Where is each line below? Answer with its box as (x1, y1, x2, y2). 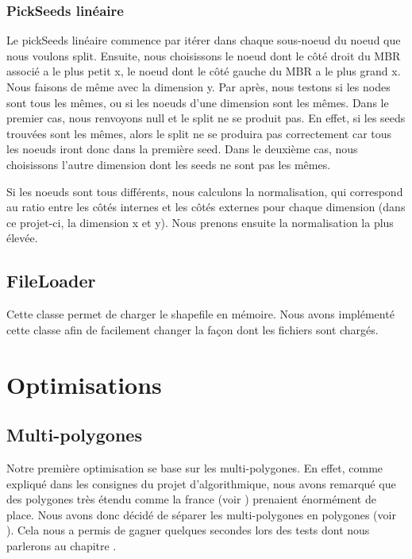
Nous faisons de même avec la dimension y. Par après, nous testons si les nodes (6, 79, 391, 94)
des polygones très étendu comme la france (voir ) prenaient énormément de (6, 491, 376, 507)
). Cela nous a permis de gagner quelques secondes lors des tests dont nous (6, 522, 370, 538)
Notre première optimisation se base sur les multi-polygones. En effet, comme (6, 459, 383, 476)
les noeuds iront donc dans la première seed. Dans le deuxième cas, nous (6, 141, 358, 157)
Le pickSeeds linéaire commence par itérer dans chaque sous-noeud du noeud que (6, 32, 401, 48)
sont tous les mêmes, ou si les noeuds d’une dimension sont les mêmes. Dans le (6, 94, 389, 110)
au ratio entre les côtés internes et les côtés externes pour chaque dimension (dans (6, 199, 406, 215)
